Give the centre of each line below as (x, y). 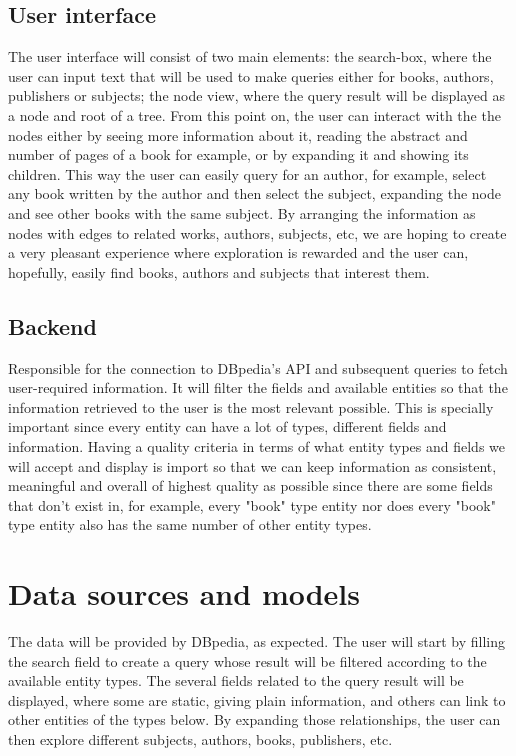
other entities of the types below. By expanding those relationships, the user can (254, 719)
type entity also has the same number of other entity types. (190, 524)
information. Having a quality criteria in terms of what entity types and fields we (257, 445)
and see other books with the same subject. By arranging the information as (242, 212)
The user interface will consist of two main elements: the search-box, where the (250, 56)
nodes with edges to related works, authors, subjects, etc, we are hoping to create (257, 232)
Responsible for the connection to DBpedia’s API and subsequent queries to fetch (258, 367)
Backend (52, 325)
